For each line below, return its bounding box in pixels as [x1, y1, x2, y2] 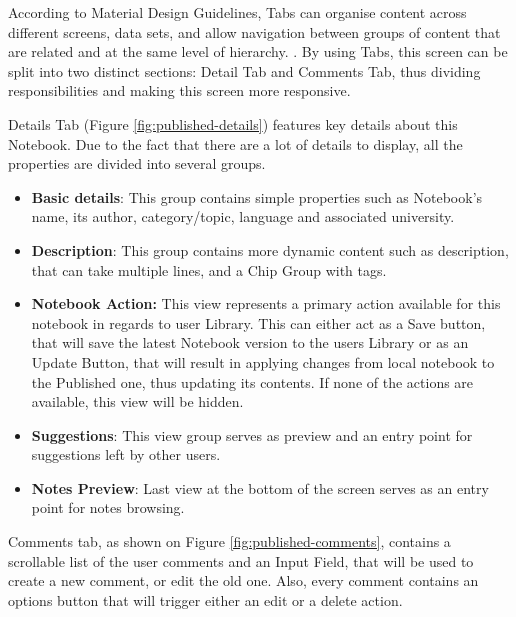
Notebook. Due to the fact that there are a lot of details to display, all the [8, 133, 463, 154]
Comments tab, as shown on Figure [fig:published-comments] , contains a [8, 531, 451, 552]
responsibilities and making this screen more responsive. [8, 80, 351, 101]
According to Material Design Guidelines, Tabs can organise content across [8, 2, 467, 22]
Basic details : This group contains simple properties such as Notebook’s [31, 186, 483, 207]
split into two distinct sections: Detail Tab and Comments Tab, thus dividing [8, 60, 481, 81]
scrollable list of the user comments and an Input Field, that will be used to [8, 550, 474, 571]
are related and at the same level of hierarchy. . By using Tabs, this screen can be [8, 41, 508, 62]
